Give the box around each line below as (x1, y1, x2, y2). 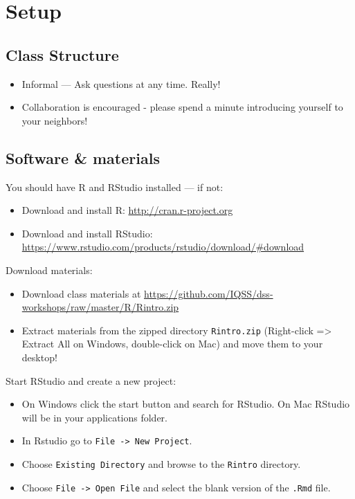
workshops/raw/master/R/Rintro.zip (21, 300, 179, 314)
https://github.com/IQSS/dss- (144, 286, 273, 300)
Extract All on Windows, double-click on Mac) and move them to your (21, 336, 323, 351)
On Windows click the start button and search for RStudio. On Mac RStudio (21, 397, 350, 411)
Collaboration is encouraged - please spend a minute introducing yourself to (21, 100, 343, 114)
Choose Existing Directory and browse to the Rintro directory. (21, 457, 301, 471)
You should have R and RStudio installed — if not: (6, 179, 224, 194)
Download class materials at (21, 286, 141, 300)
